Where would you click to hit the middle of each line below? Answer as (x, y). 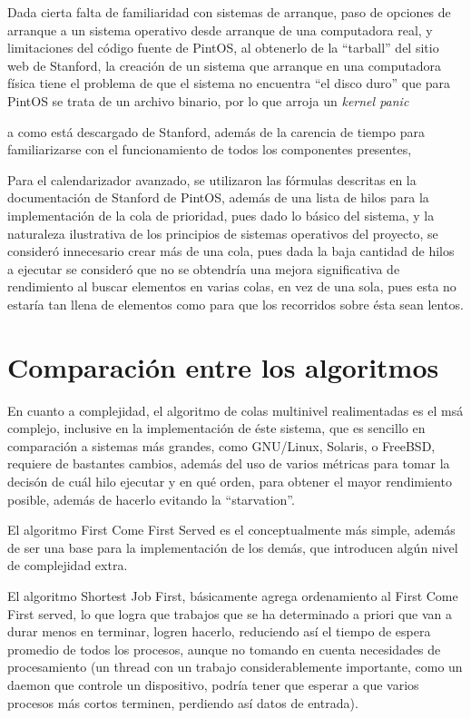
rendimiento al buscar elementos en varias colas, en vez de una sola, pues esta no (232, 286)
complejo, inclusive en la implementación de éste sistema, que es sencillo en (216, 428)
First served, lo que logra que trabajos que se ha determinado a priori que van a (230, 613)
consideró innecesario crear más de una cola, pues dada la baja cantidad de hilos (231, 251)
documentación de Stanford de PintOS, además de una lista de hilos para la (218, 197)
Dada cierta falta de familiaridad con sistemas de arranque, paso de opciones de (229, 12)
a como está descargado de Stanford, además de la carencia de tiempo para (216, 131)
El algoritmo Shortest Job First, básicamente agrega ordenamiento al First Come (233, 595)
